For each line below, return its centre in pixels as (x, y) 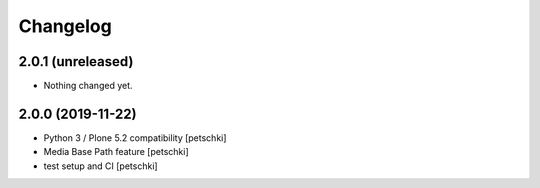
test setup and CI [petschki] (101, 166)
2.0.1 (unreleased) (76, 61)
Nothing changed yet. (88, 86)
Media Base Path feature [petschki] (116, 152)
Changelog (65, 26)
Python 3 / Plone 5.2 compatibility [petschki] (135, 137)
